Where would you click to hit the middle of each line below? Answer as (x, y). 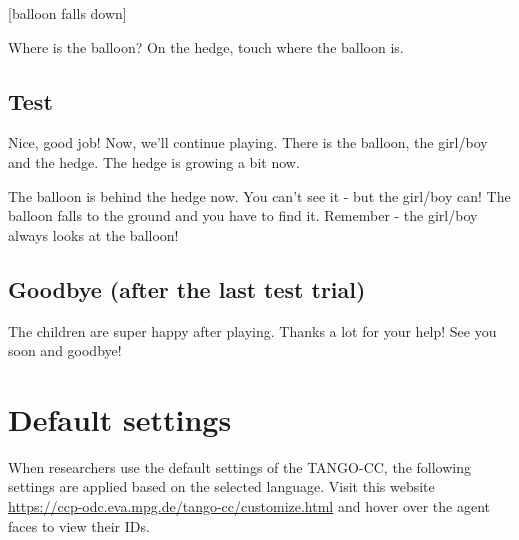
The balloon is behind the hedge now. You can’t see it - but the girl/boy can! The (259, 195)
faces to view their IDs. (79, 525)
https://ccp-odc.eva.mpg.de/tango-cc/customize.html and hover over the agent (249, 506)
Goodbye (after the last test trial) (187, 288)
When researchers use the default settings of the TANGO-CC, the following (239, 466)
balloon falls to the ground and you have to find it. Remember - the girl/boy (243, 215)
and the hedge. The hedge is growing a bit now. (154, 161)
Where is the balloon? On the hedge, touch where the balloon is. (206, 46)
